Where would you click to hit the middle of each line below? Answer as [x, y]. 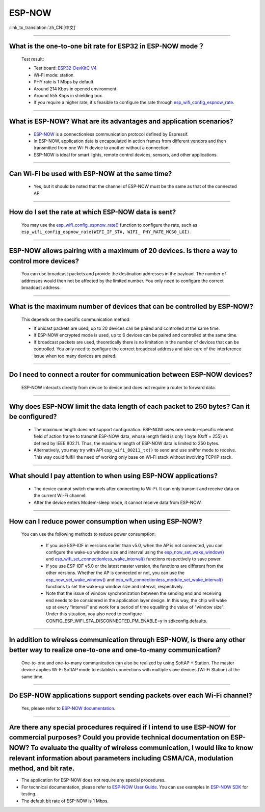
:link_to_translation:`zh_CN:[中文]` [43, 27]
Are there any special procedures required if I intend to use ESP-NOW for [123, 727]
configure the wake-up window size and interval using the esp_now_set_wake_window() [135, 552]
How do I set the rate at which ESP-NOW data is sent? [93, 212]
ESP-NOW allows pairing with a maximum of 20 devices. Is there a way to [123, 251]
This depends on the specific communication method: [76, 319]
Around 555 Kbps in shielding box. [68, 95]
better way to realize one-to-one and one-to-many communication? [115, 650]
